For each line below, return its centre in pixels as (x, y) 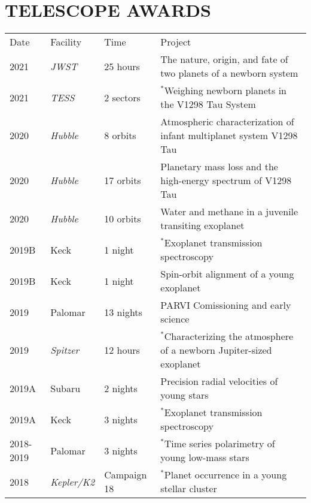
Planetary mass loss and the (219, 167)
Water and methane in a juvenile (229, 212)
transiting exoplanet (202, 225)
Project (176, 42)
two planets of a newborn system (229, 73)
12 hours (122, 350)
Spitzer (65, 350)
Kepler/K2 (73, 481)
